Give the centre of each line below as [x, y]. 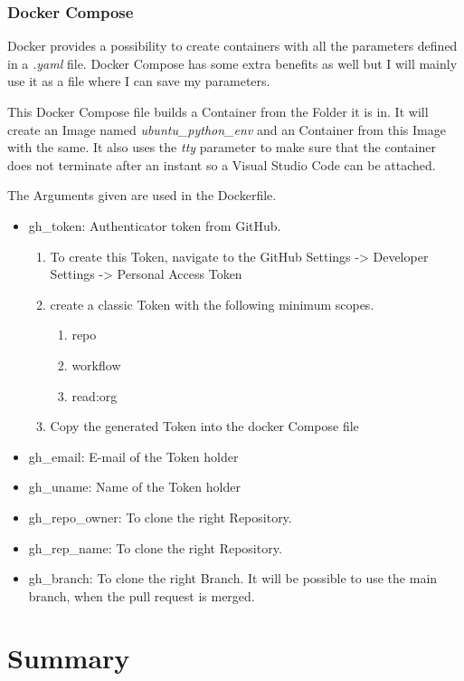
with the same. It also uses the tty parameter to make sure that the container [222, 147]
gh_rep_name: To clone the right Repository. [155, 547]
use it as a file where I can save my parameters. [139, 81]
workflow [96, 364]
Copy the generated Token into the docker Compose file [204, 426]
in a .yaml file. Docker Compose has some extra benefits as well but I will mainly [232, 63]
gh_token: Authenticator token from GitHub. [155, 225]
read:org [95, 395]
